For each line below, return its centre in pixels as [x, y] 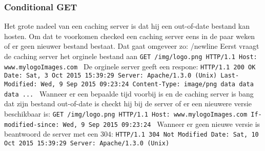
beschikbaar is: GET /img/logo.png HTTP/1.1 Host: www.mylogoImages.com [126, 113]
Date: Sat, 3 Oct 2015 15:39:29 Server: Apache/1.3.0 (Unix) [111, 76]
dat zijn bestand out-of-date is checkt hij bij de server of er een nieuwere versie [128, 103]
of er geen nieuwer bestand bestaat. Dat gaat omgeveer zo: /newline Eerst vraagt [132, 46]
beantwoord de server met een [51, 134]
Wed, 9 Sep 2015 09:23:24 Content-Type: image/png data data [147, 84]
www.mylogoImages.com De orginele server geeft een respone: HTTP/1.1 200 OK [130, 66]
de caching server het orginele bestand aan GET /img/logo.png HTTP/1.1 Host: [131, 56]
